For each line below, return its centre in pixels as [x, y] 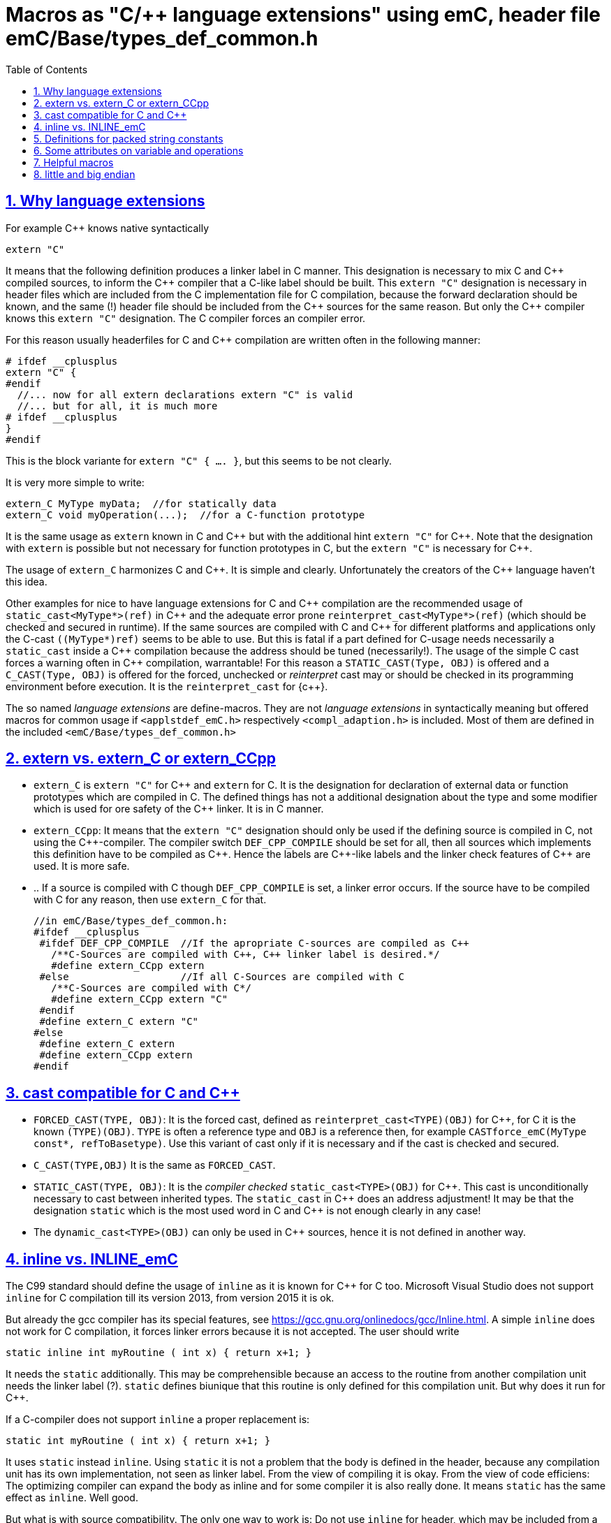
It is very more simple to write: [75, 482]
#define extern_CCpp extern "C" [140, 999]
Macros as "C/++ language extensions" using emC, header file [303, 15]
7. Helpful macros [74, 162]
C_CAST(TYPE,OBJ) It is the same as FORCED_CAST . [155, 1165]
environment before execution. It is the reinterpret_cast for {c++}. [167, 686]
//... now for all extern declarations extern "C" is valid [185, 394]
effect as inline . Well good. [72, 1498]
